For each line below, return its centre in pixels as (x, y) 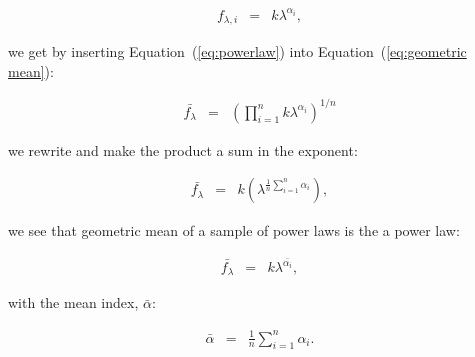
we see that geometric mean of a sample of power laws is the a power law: (234, 230)
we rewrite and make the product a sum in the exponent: (183, 149)
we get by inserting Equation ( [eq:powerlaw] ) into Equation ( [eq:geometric (237, 50)
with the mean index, (73, 302)
